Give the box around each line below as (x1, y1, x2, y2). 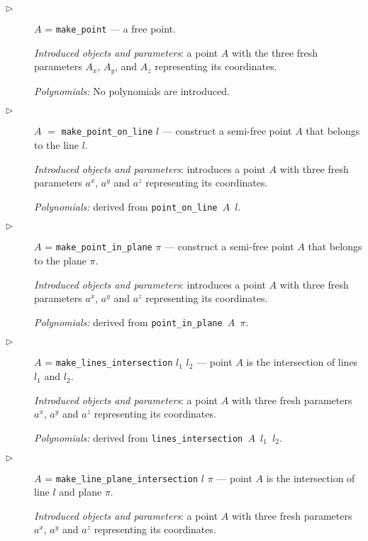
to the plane (34, 253, 87, 268)
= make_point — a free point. (45, 21, 176, 35)
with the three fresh (231, 45, 318, 60)
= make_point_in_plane (45, 239, 152, 254)
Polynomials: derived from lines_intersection (34, 430, 243, 445)
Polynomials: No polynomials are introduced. (34, 83, 230, 98)
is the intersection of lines (246, 355, 358, 369)
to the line (34, 137, 79, 152)
